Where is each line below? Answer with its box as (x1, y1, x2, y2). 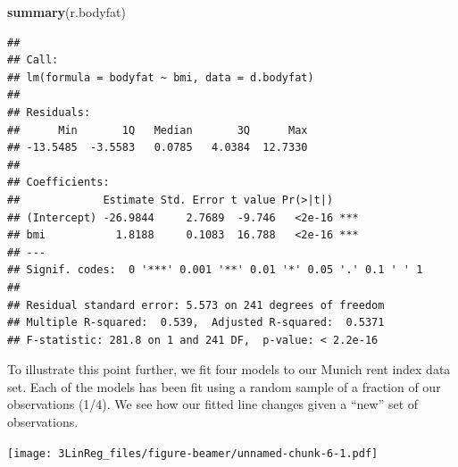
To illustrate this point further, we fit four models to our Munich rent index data (7, 360, 451, 379)
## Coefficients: (7, 176, 110, 189)
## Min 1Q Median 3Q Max (7, 123, 308, 137)
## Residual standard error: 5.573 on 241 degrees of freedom (7, 298, 385, 312)
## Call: (7, 54, 59, 67)
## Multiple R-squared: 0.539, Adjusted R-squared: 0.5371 (7, 316, 385, 329)
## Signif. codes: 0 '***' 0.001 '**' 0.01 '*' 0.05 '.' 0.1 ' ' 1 (7, 263, 423, 277)
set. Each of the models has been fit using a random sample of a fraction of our (7, 377, 441, 396)
